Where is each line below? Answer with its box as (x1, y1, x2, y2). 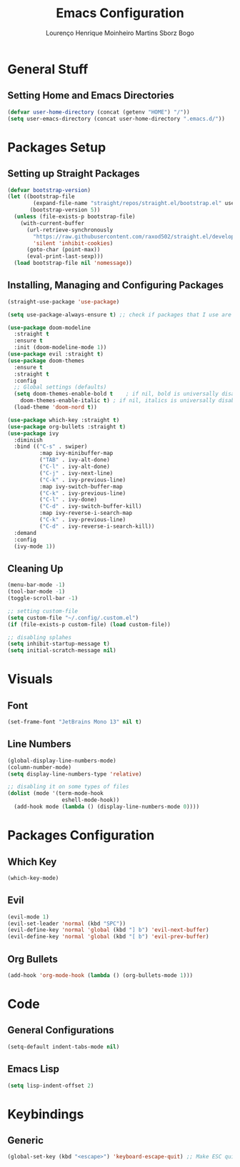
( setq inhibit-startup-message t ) (7, 641, 111, 648)
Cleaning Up (7, 562, 64, 574)
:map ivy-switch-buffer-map (39, 483, 123, 490)
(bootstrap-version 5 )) (29, 206, 101, 214)
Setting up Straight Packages (7, 168, 141, 180)
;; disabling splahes (7, 633, 72, 641)
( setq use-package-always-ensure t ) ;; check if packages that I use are (7, 311, 232, 319)
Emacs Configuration (56, 5, 184, 21)
